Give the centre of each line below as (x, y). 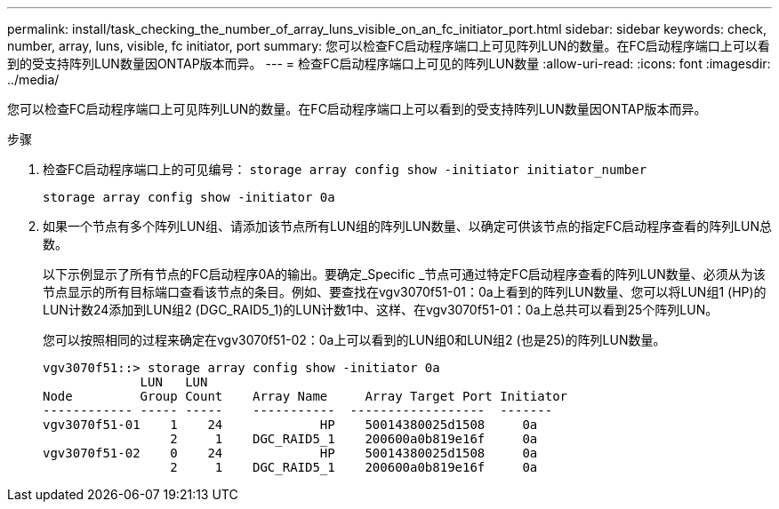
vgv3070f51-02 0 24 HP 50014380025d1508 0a (290, 453)
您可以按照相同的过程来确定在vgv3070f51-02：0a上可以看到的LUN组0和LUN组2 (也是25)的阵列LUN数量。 (354, 340)
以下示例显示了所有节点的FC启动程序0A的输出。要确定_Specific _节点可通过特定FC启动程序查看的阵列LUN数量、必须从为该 (404, 274)
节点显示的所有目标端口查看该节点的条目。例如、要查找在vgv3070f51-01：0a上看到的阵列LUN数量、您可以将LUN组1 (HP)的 (405, 292)
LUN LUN (174, 382)
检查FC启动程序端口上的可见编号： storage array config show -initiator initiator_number (345, 169)
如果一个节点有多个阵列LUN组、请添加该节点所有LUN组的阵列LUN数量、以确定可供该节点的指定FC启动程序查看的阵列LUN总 (408, 226)
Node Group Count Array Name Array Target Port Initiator (305, 396)
